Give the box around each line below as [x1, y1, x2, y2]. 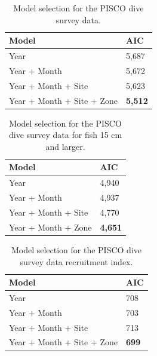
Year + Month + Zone [9, 220, 92, 233]
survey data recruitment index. [20, 255, 133, 268]
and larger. [45, 140, 85, 152]
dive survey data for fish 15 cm [8, 128, 122, 141]
